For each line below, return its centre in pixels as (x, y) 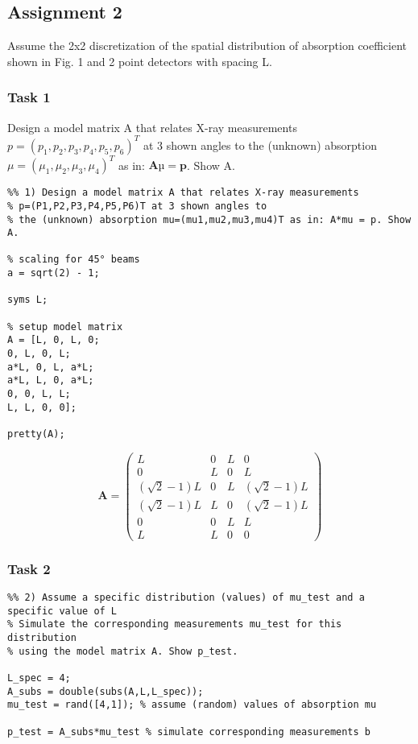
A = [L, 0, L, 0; (54, 340)
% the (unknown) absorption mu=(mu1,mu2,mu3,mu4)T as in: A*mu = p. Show (209, 219)
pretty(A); (36, 434)
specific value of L (62, 611)
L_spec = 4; (39, 678)
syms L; (28, 300)
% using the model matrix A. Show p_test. (123, 651)
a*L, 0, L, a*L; (51, 367)
